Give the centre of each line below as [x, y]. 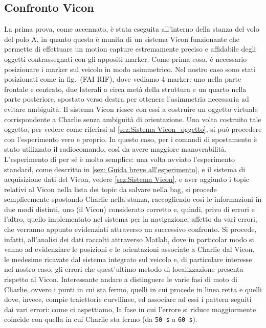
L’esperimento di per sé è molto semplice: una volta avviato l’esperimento [119, 159]
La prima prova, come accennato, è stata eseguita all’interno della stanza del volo [132, 29]
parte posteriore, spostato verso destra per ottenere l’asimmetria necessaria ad [127, 99]
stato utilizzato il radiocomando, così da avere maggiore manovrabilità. [116, 149]
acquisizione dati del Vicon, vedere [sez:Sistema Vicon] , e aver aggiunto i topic [127, 179]
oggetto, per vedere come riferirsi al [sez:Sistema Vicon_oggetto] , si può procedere [133, 129]
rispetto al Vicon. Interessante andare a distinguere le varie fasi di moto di [121, 279]
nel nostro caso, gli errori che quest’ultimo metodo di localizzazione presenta [124, 269]
